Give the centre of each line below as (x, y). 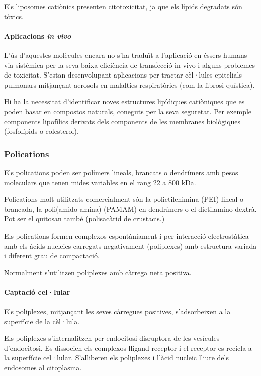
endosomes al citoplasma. (43, 368)
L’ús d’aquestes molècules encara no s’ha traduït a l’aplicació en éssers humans (126, 55)
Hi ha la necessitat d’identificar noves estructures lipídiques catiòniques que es (124, 101)
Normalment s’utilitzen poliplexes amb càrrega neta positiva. (98, 272)
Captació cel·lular (37, 292)
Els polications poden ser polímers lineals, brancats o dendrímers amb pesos (121, 172)
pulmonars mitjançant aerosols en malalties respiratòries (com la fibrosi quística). (129, 84)
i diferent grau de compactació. (52, 255)
